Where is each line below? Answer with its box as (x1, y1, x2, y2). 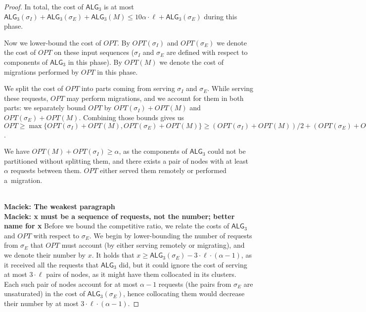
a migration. (4, 175, 43, 185)
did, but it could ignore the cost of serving (119, 259, 247, 269)
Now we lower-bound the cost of (4, 37, 101, 47)
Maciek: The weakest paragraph (4, 201, 115, 212)
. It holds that (91, 250, 135, 260)
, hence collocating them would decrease (123, 288, 245, 299)
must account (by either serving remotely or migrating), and (61, 240, 245, 250)
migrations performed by (4, 66, 79, 77)
